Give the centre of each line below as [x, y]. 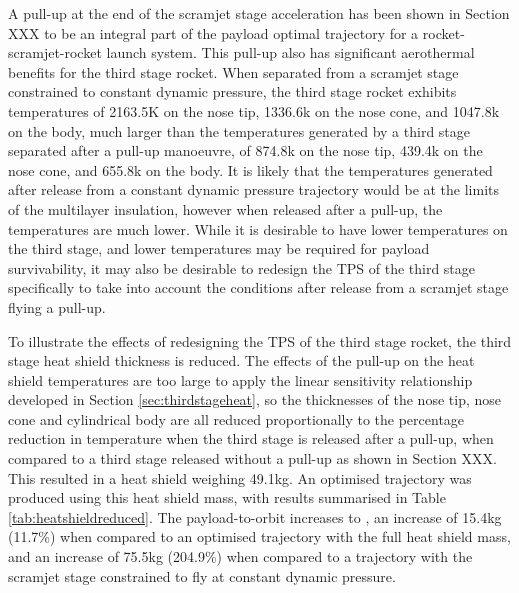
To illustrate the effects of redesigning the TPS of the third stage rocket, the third [260, 340]
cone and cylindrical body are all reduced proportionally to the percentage [236, 418]
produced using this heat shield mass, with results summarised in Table [227, 497]
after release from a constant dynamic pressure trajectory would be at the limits [254, 189]
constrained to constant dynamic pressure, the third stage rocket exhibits [232, 91]
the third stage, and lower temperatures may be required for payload [219, 248]
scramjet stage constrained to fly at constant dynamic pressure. [202, 575]
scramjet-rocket [55, 52]
